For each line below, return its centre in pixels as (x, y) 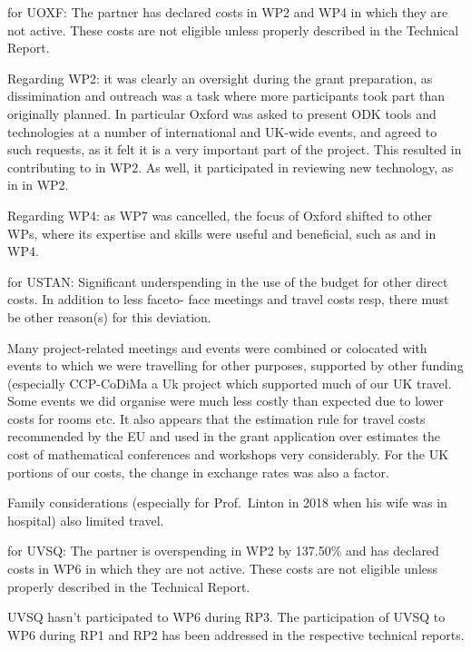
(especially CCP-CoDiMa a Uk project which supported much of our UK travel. (230, 383)
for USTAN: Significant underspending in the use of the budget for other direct (228, 281)
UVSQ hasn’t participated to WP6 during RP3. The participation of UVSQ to (226, 617)
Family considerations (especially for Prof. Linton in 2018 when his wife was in (227, 502)
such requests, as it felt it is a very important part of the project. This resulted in (235, 149)
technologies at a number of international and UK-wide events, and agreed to (222, 131)
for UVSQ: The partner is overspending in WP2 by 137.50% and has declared (223, 551)
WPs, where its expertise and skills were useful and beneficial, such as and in (222, 233)
